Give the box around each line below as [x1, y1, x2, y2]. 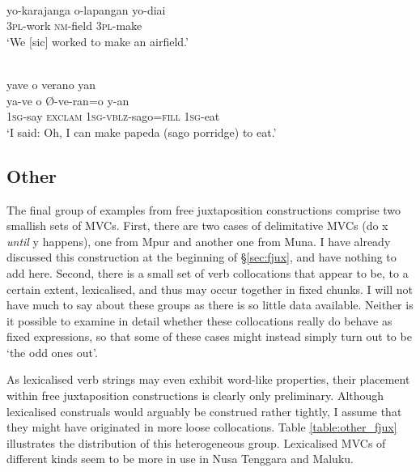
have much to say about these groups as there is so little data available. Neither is [6, 296, 414, 313]
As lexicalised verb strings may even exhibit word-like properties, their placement [6, 371, 410, 388]
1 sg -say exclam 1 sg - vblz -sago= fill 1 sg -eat [6, 108, 220, 125]
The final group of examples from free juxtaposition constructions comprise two [6, 201, 401, 218]
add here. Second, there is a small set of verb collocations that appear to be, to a [6, 264, 409, 281]
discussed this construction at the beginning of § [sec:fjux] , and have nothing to [6, 249, 397, 266]
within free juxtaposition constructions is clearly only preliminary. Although [6, 387, 384, 404]
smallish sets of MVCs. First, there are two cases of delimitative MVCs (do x [6, 217, 388, 234]
